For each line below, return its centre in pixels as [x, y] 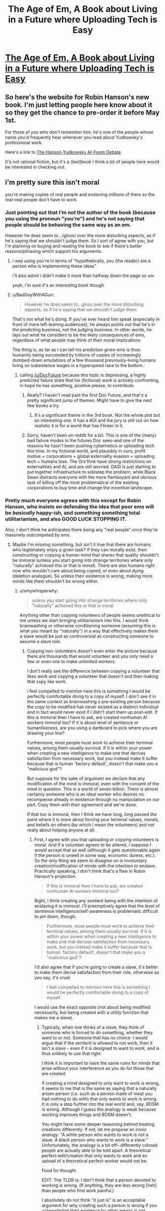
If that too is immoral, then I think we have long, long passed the [92, 814]
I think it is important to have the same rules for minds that [101, 1063]
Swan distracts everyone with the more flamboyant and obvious [92, 477]
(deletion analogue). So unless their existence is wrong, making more [82, 576]
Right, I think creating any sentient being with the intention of [96, 901]
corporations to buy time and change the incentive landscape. [90, 488]
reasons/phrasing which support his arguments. [54, 251]
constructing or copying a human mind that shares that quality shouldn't [85, 555]
